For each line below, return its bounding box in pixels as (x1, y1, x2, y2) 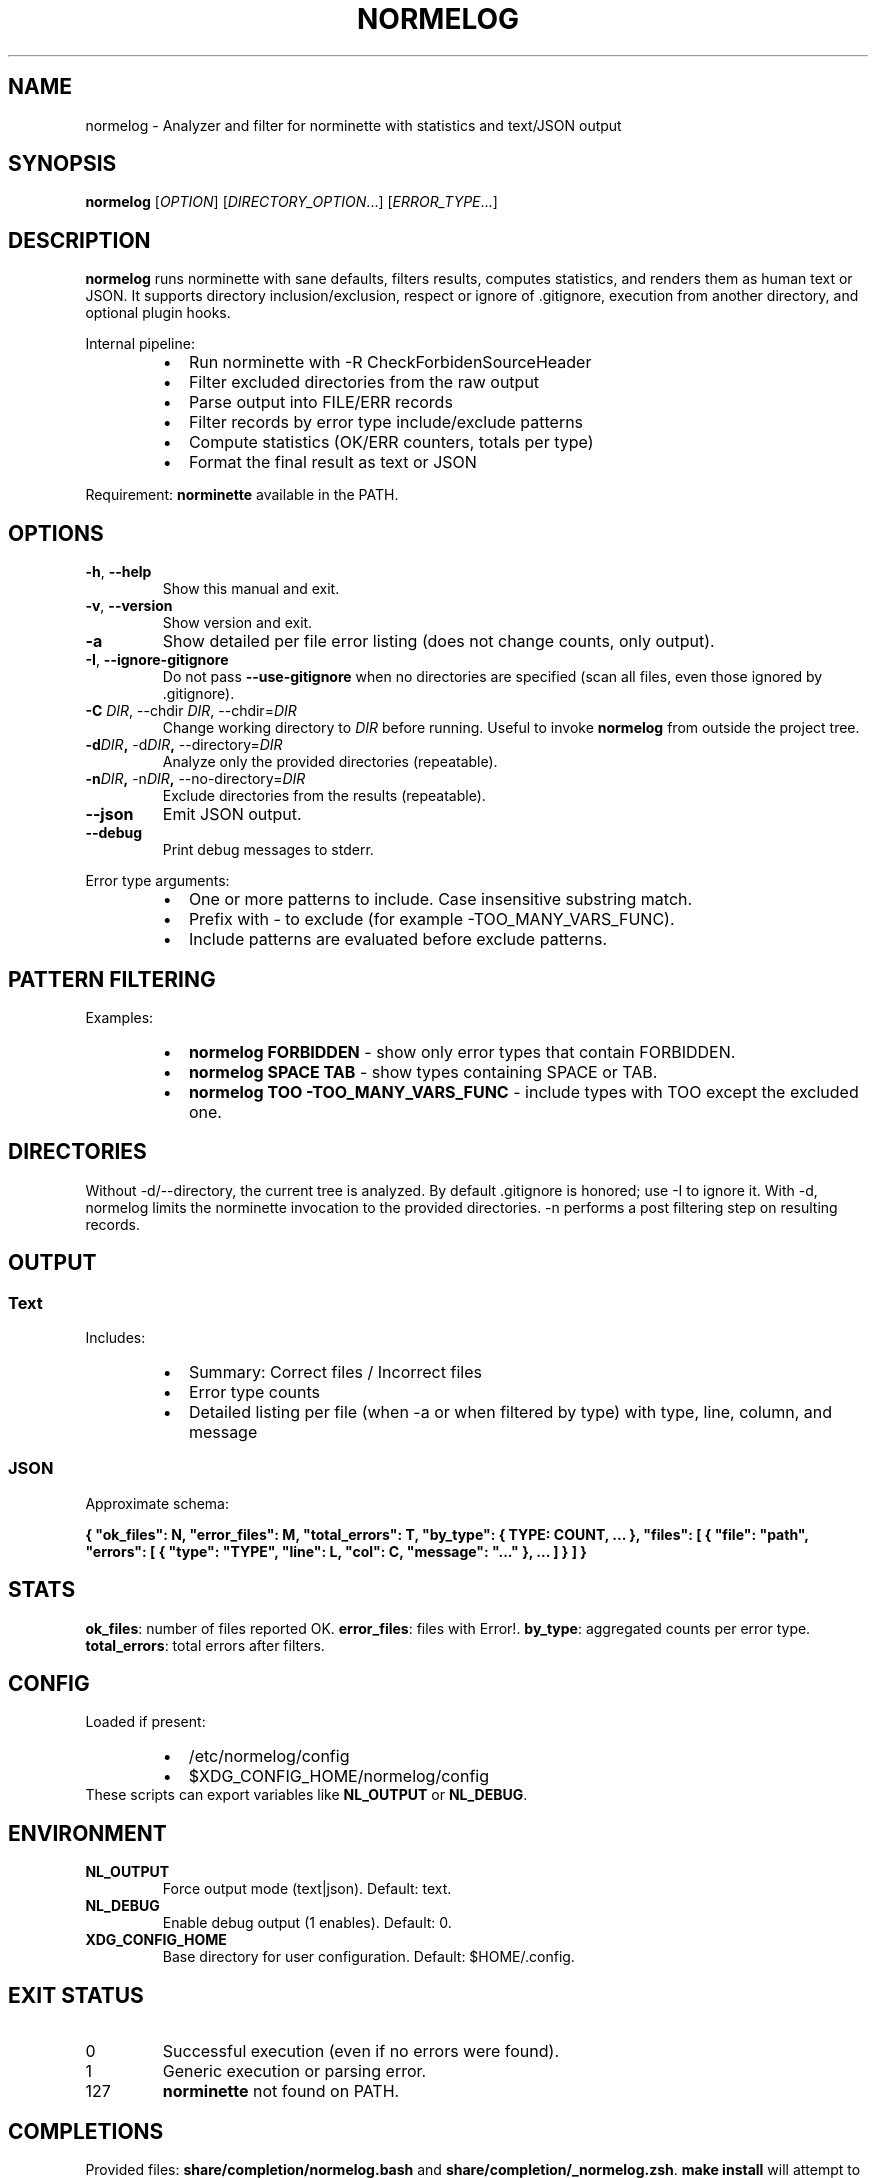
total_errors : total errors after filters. (85, 1636, 325, 1654)
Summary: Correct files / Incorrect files (188, 1362, 482, 1383)
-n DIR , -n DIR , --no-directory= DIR (85, 770, 306, 788)
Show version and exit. (162, 614, 313, 632)
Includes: (85, 1329, 146, 1347)
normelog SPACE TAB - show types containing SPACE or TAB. (188, 1061, 658, 1082)
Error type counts (188, 1382, 320, 1403)
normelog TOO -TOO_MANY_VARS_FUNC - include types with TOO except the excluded (188, 1081, 859, 1102)
